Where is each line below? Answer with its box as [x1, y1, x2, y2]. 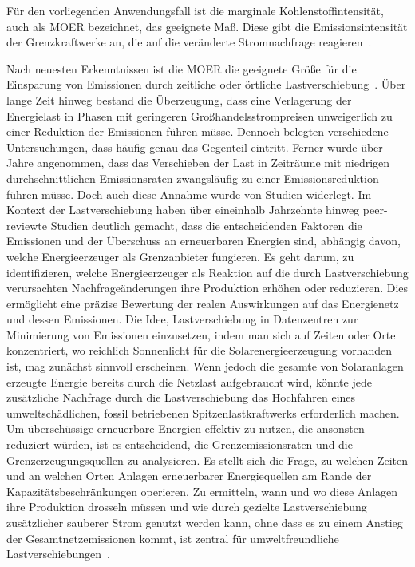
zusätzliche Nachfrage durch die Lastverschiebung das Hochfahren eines [6, 389, 356, 406]
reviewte [6, 216, 47, 233]
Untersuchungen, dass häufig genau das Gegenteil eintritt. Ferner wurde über [6, 138, 383, 155]
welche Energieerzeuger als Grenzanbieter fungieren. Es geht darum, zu [6, 248, 354, 264]
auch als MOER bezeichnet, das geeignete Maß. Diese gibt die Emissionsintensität [6, 18, 408, 34]
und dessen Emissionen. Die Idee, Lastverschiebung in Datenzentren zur [6, 311, 358, 327]
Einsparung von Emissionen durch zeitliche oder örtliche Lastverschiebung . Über [6, 76, 406, 93]
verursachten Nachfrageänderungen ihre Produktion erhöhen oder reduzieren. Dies [6, 280, 409, 296]
